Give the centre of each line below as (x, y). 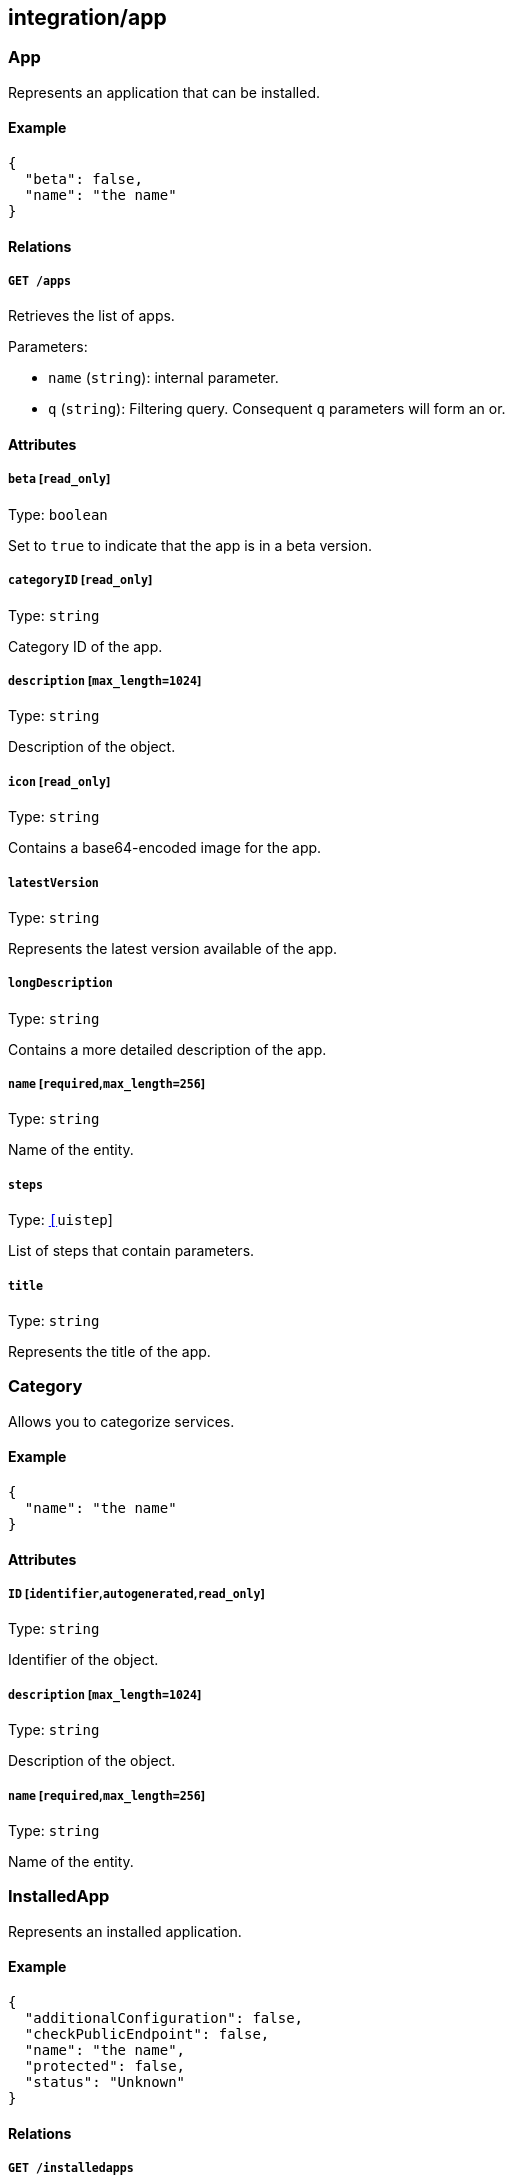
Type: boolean (58, 514)
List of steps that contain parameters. (131, 1251)
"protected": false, (105, 2065)
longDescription (60, 983)
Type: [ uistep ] (60, 1220)
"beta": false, (83, 179)
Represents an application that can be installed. (164, 92)
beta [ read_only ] (59, 479)
